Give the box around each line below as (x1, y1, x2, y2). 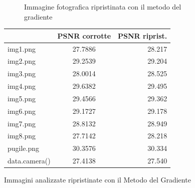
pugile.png (8, 143, 40, 153)
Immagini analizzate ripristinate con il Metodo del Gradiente (4, 174, 191, 185)
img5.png (8, 93, 36, 103)
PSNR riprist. (118, 30, 167, 41)
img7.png (8, 118, 36, 128)
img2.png (8, 56, 36, 66)
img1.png (8, 43, 36, 54)
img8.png (8, 130, 36, 141)
